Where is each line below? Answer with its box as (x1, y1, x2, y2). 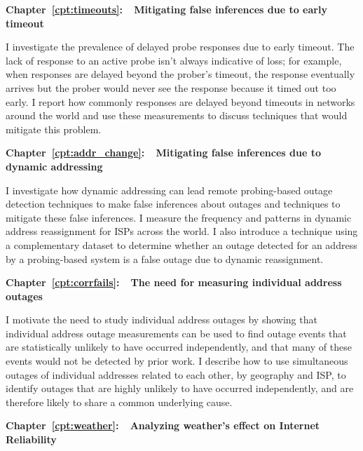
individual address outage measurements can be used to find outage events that (6, 325, 347, 340)
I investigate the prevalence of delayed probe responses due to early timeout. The (6, 39, 355, 54)
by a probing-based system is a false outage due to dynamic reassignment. (6, 251, 324, 266)
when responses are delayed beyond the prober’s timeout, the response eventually (6, 67, 355, 81)
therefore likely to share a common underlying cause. (6, 394, 233, 409)
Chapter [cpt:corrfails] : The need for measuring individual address (6, 275, 342, 290)
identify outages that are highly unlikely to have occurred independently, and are (6, 381, 354, 396)
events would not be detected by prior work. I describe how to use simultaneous (6, 354, 348, 368)
